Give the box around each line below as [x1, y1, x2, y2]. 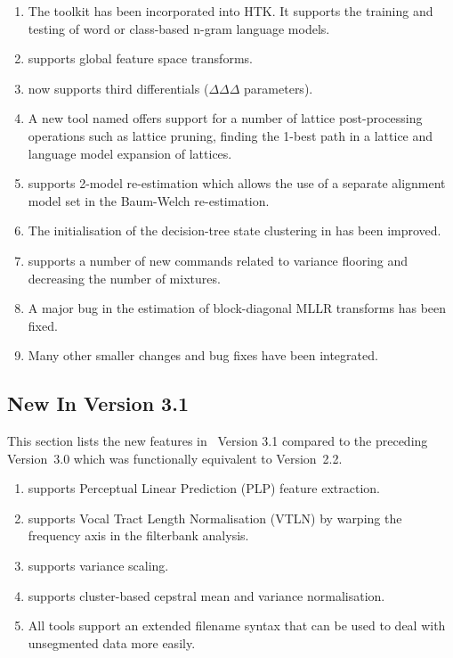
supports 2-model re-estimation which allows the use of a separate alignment [28, 174, 446, 193]
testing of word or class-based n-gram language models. [28, 19, 330, 37]
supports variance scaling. [28, 556, 169, 575]
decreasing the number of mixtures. [28, 268, 221, 287]
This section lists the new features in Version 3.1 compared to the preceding [7, 432, 428, 450]
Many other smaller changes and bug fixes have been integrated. [28, 346, 378, 365]
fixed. [28, 316, 58, 334]
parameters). [244, 78, 313, 97]
